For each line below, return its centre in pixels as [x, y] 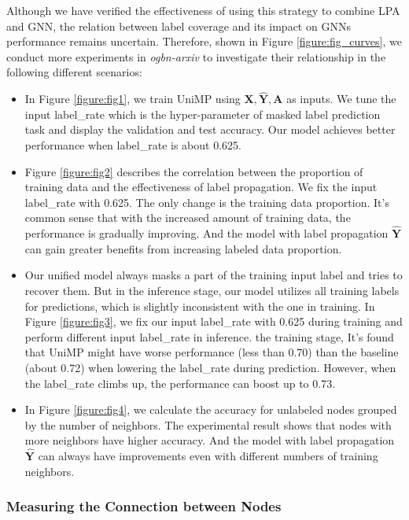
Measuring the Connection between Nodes [144, 506]
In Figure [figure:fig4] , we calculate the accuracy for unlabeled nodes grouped [211, 409]
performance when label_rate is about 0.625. [133, 144]
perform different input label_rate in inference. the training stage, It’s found [209, 336]
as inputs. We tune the [341, 99]
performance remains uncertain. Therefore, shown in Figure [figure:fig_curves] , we [204, 41]
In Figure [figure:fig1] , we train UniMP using [133, 99]
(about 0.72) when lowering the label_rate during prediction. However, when [210, 367]
